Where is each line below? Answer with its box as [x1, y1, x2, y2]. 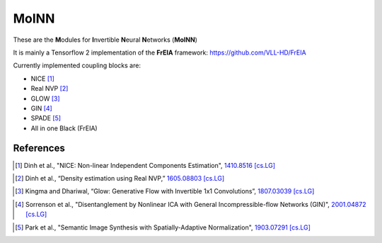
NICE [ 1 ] [30, 74, 54, 83]
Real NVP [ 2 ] [30, 84, 69, 93]
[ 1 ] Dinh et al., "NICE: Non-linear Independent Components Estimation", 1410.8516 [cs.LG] [15, 161, 276, 169]
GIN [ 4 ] [30, 103, 52, 113]
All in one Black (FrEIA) [30, 124, 98, 132]
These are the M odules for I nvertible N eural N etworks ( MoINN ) [13, 35, 198, 44]
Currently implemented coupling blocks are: [13, 61, 141, 70]
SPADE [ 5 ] [30, 114, 62, 123]
